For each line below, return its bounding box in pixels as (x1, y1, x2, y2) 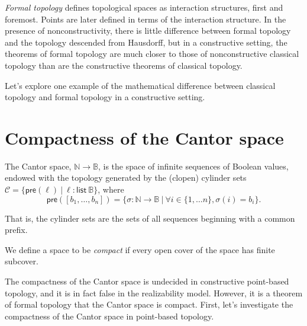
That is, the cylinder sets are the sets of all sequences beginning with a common (5, 212, 295, 224)
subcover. (5, 255, 38, 267)
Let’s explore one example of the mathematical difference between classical (5, 79, 276, 91)
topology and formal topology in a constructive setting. (5, 91, 205, 103)
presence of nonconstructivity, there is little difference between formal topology (5, 24, 291, 37)
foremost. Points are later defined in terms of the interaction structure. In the (5, 12, 286, 25)
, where (98, 183, 124, 196)
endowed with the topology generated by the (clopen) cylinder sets (5, 171, 247, 184)
